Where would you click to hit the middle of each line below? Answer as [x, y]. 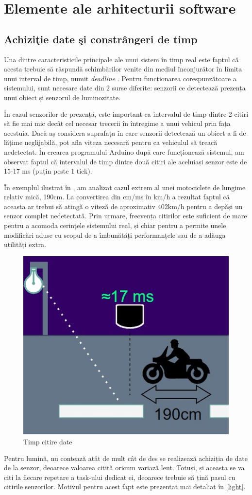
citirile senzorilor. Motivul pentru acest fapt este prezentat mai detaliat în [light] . [125, 486]
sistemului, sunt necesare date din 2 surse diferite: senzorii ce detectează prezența [125, 88]
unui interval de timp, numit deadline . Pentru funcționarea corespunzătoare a [120, 78]
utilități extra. [25, 244]
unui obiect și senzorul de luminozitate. [62, 97]
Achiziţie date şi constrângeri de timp [101, 39]
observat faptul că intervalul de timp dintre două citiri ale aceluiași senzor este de [126, 161]
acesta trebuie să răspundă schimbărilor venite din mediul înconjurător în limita [123, 69]
